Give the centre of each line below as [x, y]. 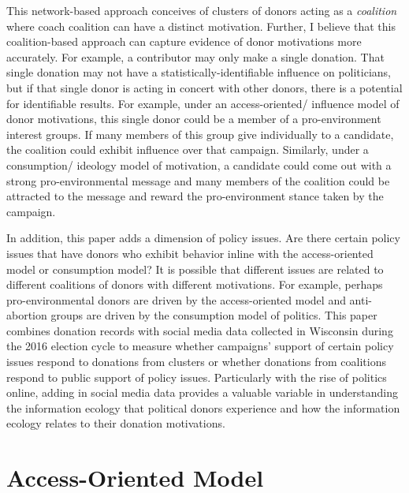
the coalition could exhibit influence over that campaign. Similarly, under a [188, 149]
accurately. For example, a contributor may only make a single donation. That [195, 56]
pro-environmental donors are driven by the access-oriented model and [176, 299]
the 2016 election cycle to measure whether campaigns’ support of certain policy [200, 346]
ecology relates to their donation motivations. [116, 423]
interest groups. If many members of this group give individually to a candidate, [200, 134]
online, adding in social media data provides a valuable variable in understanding [203, 392]
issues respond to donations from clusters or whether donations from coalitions [196, 362]
